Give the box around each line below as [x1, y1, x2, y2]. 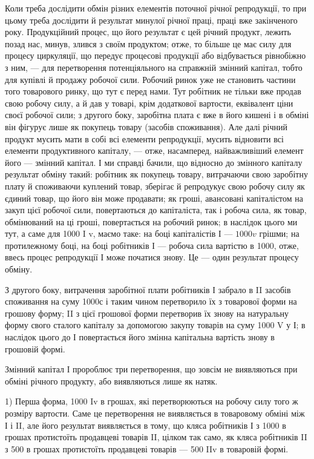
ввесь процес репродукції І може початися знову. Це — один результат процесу [5, 251, 299, 263]
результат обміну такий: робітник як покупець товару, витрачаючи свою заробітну [5, 168, 308, 180]
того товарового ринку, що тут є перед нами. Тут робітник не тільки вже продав [5, 85, 301, 97]
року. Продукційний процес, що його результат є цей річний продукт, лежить [5, 25, 291, 38]
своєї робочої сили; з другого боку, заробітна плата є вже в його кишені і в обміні [5, 108, 309, 121]
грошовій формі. [5, 342, 65, 355]
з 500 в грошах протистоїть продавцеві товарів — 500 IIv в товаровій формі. [5, 442, 289, 455]
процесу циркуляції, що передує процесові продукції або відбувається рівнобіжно [5, 49, 306, 62]
